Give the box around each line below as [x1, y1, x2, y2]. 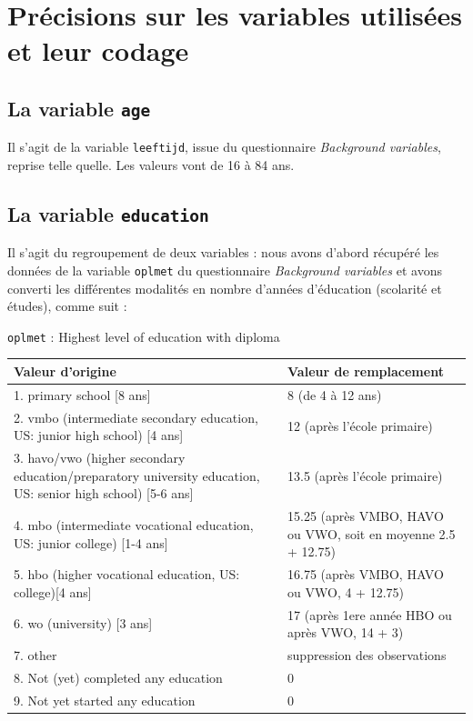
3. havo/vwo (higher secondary [14, 448, 186, 467]
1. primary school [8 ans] [14, 385, 151, 404]
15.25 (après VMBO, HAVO [287, 506, 444, 526]
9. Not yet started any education [14, 690, 196, 709]
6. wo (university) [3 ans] [14, 614, 153, 633]
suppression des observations [287, 646, 447, 665]
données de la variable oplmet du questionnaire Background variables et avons [7, 260, 442, 279]
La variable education [7, 199, 209, 227]
